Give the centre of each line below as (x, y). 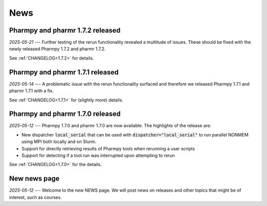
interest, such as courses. (35, 197)
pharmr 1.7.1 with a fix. (31, 91)
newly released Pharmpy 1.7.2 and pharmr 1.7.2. (57, 49)
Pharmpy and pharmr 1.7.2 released (65, 30)
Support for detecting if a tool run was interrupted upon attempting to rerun (98, 155)
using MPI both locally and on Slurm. (59, 142)
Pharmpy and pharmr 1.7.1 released (64, 72)
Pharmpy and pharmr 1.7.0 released (65, 114)
